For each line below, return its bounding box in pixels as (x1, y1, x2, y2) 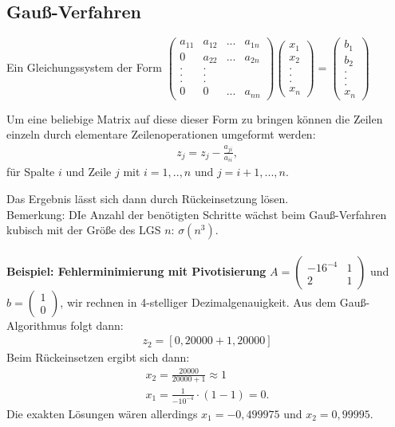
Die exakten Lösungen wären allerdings (6, 405, 198, 421)
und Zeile (65, 163, 112, 180)
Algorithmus (6, 316, 67, 333)
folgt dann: (70, 316, 124, 333)
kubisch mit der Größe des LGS (6, 221, 161, 238)
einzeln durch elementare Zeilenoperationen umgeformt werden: (6, 126, 316, 143)
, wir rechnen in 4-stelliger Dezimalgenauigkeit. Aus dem (60, 293, 337, 310)
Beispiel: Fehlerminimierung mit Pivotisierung (6, 262, 267, 279)
